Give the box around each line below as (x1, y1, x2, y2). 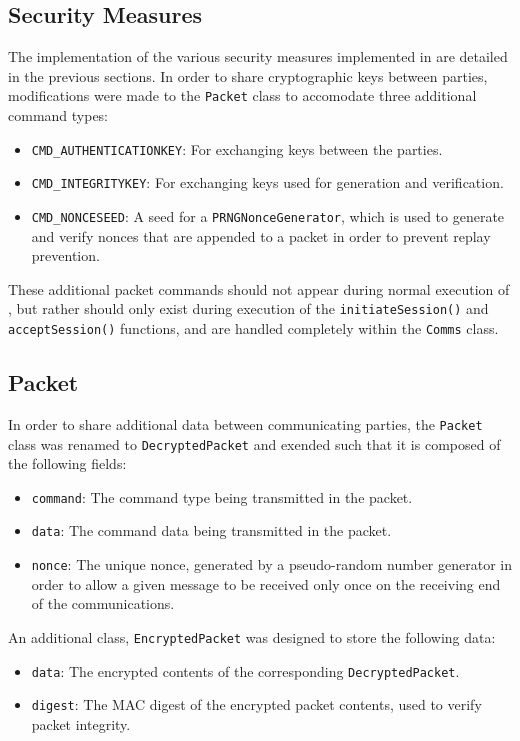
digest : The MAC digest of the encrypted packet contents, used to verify (31, 694, 482, 715)
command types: (8, 105, 109, 126)
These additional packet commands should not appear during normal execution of (8, 278, 510, 299)
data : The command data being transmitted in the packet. (31, 520, 392, 541)
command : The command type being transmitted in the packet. (31, 486, 413, 507)
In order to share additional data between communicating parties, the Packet (8, 413, 483, 434)
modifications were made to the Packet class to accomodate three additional (8, 85, 477, 106)
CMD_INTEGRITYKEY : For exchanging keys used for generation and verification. (31, 172, 504, 193)
